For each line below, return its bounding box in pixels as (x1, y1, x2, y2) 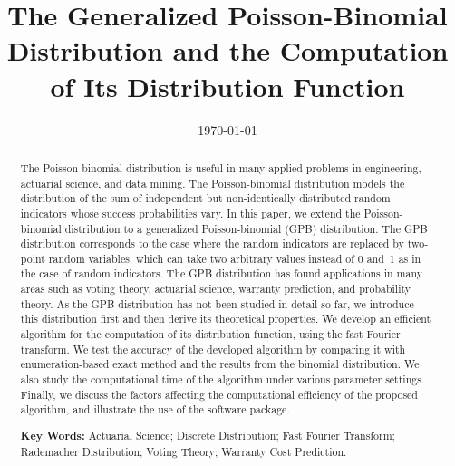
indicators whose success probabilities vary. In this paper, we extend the (20, 205, 361, 220)
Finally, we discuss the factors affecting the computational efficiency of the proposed (20, 386, 418, 402)
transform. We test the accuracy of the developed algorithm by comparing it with (20, 341, 406, 356)
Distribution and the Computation (6, 32, 449, 69)
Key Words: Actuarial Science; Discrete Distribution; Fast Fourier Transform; (20, 427, 395, 443)
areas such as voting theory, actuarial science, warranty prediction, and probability (20, 281, 411, 296)
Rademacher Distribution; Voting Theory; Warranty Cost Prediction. (20, 443, 347, 459)
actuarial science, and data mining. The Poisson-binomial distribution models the (20, 175, 405, 190)
